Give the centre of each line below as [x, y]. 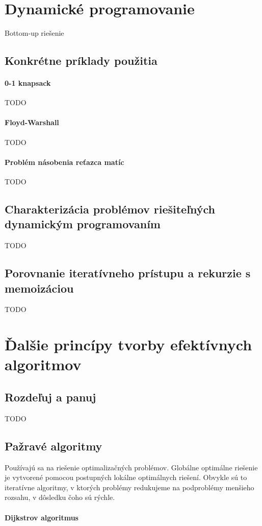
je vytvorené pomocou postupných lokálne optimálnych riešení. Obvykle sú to [126, 477]
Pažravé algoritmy [54, 446]
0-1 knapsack [28, 83]
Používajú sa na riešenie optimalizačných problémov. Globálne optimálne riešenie [131, 467]
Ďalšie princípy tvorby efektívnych [128, 344]
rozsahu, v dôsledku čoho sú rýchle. [60, 497]
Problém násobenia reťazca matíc [64, 162]
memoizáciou [39, 288]
